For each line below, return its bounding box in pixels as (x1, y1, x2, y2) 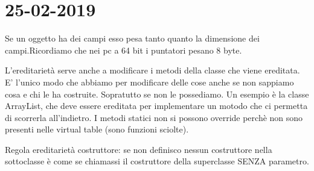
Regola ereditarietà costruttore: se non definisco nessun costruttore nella (5, 143, 272, 155)
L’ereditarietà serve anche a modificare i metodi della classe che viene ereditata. (5, 64, 300, 76)
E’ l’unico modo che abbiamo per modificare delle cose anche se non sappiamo (5, 75, 294, 88)
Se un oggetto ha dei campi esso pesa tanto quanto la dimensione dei (5, 32, 260, 45)
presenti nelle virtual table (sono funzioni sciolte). (5, 123, 189, 135)
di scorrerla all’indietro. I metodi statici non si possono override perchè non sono (5, 111, 303, 123)
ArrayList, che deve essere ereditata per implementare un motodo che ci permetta (5, 99, 308, 112)
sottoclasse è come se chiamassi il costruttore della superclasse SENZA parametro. (5, 155, 309, 167)
